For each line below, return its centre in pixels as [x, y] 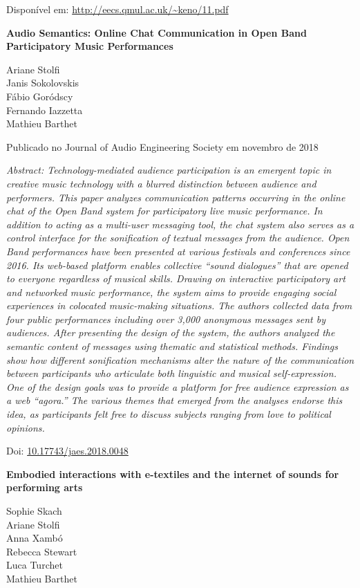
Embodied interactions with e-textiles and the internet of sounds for [173, 474]
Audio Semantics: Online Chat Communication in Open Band [157, 32]
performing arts [45, 487]
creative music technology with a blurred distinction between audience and [161, 183]
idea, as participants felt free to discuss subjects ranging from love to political [169, 414]
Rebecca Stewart [42, 551]
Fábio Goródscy [40, 96]
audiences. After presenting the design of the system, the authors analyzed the [171, 332]
